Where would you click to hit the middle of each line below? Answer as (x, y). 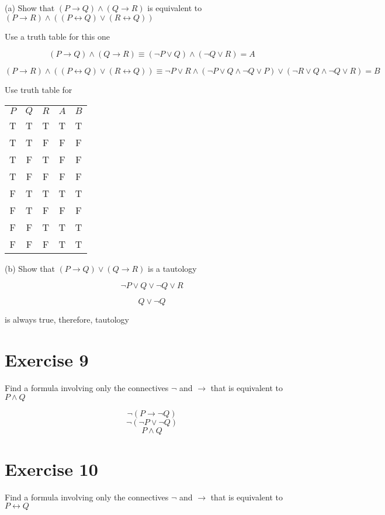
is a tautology (172, 268)
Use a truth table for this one (57, 36)
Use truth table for (39, 90)
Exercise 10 (51, 469)
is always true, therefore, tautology (67, 319)
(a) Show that (30, 8)
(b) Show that (30, 268)
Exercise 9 (47, 360)
